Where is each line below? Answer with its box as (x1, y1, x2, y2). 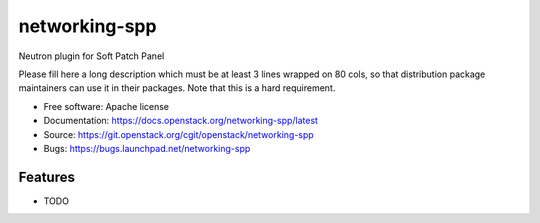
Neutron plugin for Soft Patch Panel (18, 50, 165, 62)
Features (18, 168, 75, 185)
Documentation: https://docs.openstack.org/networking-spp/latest (43, 115, 319, 127)
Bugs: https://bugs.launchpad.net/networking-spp (43, 142, 251, 154)
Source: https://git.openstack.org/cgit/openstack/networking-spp (43, 128, 314, 140)
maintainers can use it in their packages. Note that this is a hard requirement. (18, 82, 336, 94)
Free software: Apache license (43, 100, 170, 112)
